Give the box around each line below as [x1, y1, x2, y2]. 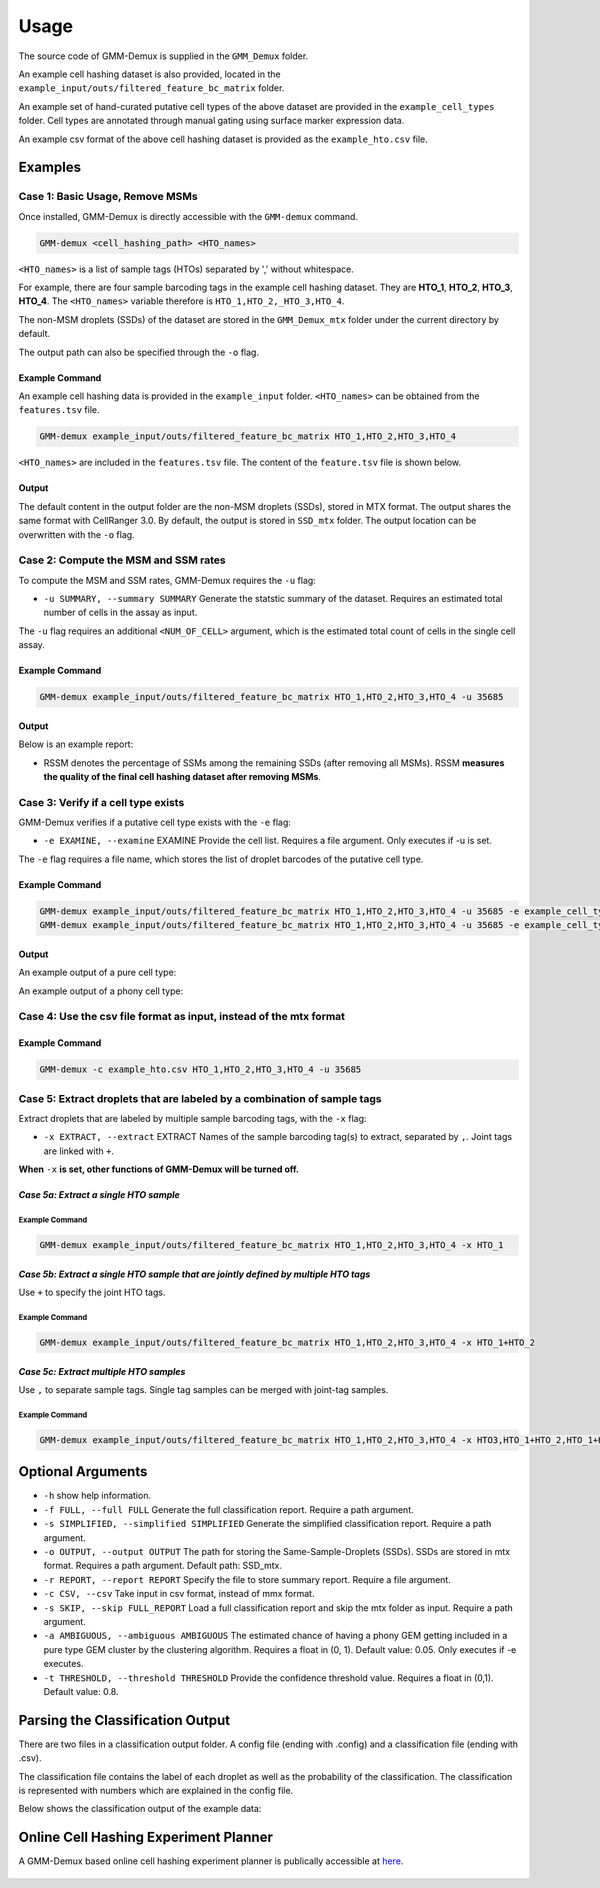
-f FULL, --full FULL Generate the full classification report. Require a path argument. [43, 1503, 414, 1515]
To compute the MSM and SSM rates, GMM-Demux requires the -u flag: [18, 574, 317, 586]
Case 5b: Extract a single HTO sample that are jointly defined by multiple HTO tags [18, 1268, 371, 1280]
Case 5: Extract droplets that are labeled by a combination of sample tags [18, 1091, 382, 1105]
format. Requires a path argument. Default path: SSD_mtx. [43, 1560, 283, 1572]
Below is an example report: [18, 738, 134, 750]
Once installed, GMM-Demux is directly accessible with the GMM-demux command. [18, 210, 359, 222]
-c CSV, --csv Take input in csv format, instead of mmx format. [43, 1588, 315, 1600]
